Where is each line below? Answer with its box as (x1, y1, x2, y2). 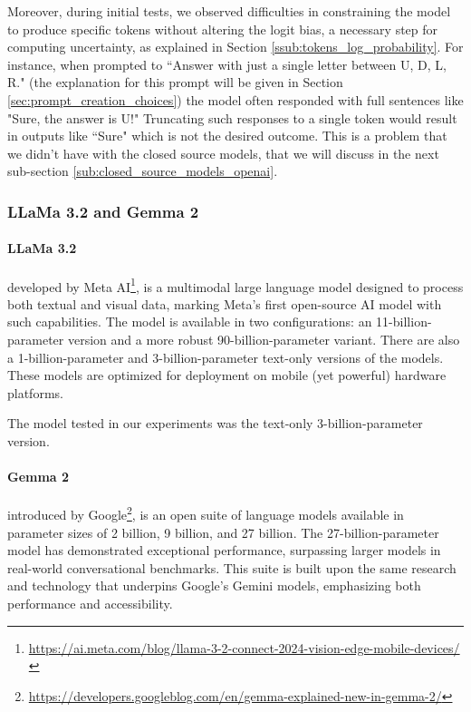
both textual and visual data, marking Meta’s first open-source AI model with (7, 294, 442, 313)
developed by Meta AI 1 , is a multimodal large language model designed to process (7, 274, 464, 296)
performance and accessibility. (7, 594, 173, 612)
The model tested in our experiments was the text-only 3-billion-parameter (7, 414, 423, 433)
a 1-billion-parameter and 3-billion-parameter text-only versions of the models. (7, 347, 444, 366)
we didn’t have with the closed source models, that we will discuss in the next (7, 143, 439, 162)
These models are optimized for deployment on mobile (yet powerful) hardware (7, 366, 447, 385)
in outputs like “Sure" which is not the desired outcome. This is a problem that (7, 126, 447, 145)
